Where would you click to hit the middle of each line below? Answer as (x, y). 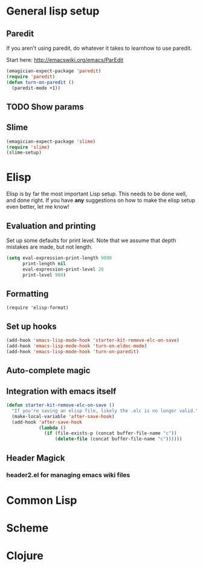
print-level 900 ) (44, 275)
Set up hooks (31, 326)
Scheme (27, 528)
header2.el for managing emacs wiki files (68, 475)
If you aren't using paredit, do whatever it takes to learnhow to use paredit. (99, 48)
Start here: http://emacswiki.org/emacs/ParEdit (65, 60)
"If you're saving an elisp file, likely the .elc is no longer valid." (105, 411)
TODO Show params (45, 106)
